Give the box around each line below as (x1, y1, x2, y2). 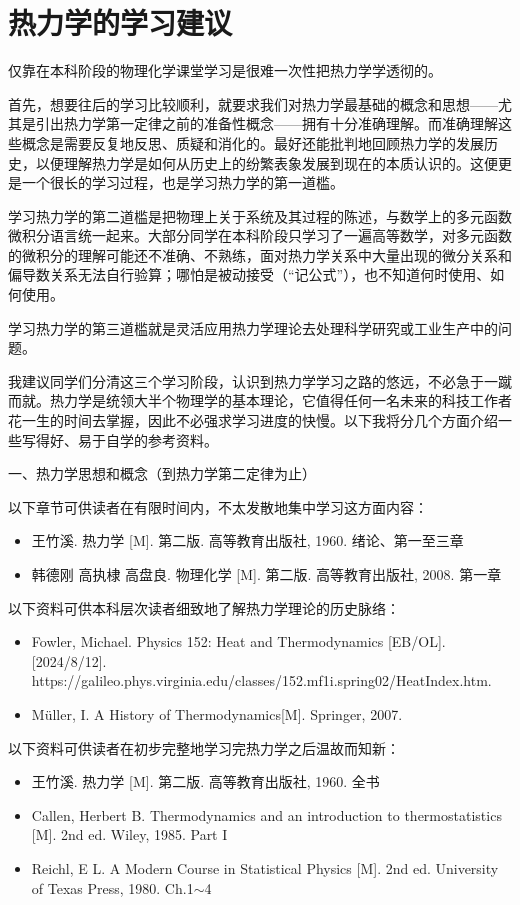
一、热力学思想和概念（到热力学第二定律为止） (8, 463, 316, 484)
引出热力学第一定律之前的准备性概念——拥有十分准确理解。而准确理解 (35, 113, 498, 134)
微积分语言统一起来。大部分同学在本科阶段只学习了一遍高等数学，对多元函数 (8, 225, 512, 246)
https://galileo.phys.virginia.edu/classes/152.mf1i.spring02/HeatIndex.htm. (31, 670, 492, 691)
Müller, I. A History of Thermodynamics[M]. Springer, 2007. (31, 703, 403, 724)
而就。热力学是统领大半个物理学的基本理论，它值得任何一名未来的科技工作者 (8, 390, 512, 411)
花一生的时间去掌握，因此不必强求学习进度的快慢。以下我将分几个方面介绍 (8, 410, 498, 431)
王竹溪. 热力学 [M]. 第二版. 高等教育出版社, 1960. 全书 (31, 771, 380, 792)
